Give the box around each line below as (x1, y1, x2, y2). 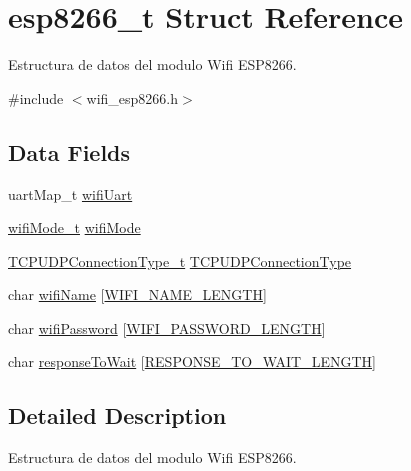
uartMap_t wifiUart (8, 183, 133, 204)
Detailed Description (8, 400, 227, 431)
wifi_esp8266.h (86, 87, 179, 108)
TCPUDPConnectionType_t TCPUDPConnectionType (8, 250, 352, 271)
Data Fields (8, 136, 131, 167)
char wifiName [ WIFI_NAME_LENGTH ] (8, 284, 267, 305)
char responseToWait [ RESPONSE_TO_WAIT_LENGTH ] (8, 351, 376, 372)
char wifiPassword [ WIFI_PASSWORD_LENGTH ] (8, 317, 326, 338)
